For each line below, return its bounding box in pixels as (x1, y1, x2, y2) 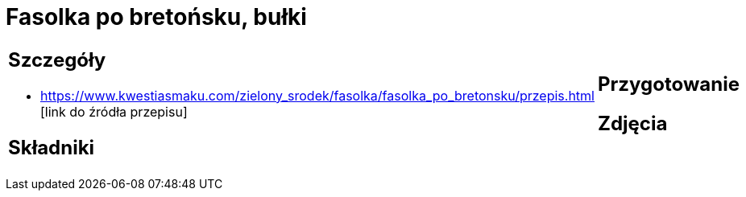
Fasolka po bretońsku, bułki (6, 3, 307, 31)
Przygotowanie (598, 72, 740, 96)
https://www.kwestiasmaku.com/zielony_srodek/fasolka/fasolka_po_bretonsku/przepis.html (40, 87, 595, 104)
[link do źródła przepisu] (40, 103, 188, 120)
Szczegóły (8, 47, 106, 72)
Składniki (8, 135, 95, 159)
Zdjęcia (598, 111, 668, 135)
